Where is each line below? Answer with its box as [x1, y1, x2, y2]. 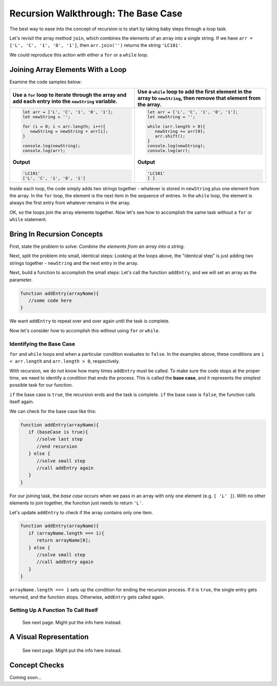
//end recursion [36, 443, 77, 449]
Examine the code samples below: [9, 79, 82, 85]
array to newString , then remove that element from [137, 95, 261, 102]
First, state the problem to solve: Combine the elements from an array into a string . [9, 243, 185, 249]
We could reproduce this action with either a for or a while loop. [9, 51, 149, 58]
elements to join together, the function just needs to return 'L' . [9, 500, 144, 506]
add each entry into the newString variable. [12, 98, 117, 105]
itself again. [9, 399, 34, 405]
